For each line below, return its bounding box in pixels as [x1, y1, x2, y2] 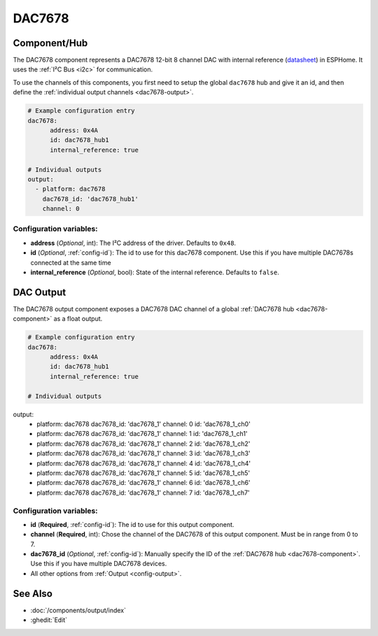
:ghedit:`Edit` [30, 616, 68, 624]
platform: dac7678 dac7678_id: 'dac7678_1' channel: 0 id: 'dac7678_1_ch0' [36, 420, 251, 428]
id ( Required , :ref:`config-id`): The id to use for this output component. [30, 520, 234, 528]
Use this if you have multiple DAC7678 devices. [30, 560, 167, 568]
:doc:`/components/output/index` [30, 606, 126, 614]
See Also [13, 588, 52, 600]
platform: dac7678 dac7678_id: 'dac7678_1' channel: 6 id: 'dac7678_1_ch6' [36, 479, 251, 487]
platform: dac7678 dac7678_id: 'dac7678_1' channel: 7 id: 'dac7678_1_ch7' [36, 488, 250, 497]
